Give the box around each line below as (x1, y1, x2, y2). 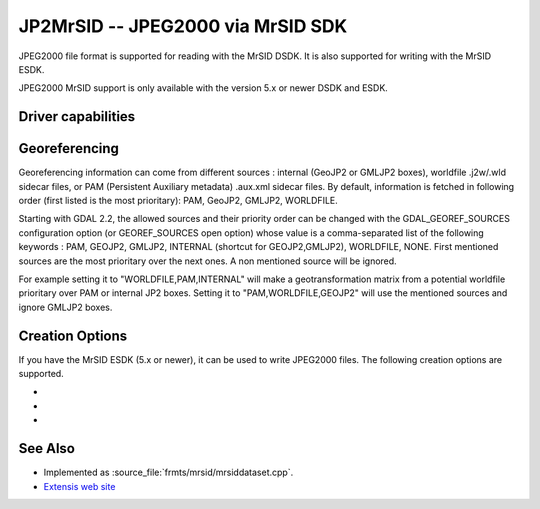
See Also (18, 440, 75, 457)
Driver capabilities (18, 108, 136, 125)
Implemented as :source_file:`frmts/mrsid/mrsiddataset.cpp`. (43, 466, 294, 479)
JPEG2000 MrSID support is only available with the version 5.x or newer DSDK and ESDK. (18, 82, 389, 94)
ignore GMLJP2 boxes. (18, 301, 113, 313)
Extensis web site (43, 480, 116, 492)
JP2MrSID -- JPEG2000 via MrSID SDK (18, 15, 348, 37)
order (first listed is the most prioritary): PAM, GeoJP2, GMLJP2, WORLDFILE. (18, 195, 339, 207)
